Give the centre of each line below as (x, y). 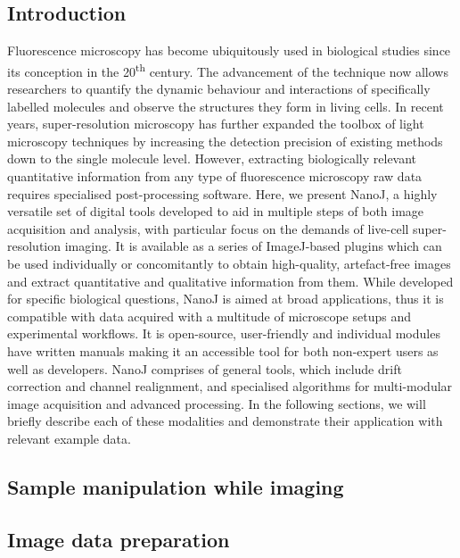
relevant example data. (69, 438)
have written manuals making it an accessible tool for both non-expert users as (223, 350)
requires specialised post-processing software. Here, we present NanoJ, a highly (222, 193)
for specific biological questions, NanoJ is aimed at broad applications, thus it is (226, 299)
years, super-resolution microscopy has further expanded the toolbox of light (216, 124)
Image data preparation (119, 539)
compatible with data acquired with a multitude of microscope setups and (209, 316)
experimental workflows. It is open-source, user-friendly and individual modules (224, 333)
